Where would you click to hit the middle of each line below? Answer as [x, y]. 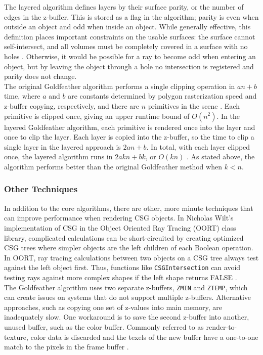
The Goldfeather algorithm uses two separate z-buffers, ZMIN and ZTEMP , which [126, 287]
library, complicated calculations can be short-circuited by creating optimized [124, 237]
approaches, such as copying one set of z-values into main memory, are [113, 307]
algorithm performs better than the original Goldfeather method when [113, 166]
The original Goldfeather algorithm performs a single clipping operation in [120, 86]
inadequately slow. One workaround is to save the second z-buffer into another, [127, 317]
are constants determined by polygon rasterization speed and [162, 96]
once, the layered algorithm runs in [58, 157]
